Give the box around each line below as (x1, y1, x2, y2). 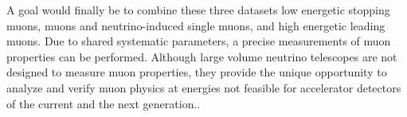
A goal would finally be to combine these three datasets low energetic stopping (6, 2, 390, 18)
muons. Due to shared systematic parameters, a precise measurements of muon (6, 33, 391, 49)
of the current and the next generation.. (6, 95, 201, 111)
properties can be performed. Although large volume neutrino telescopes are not (6, 48, 397, 64)
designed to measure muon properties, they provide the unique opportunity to (6, 64, 387, 80)
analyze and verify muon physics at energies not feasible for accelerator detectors (6, 79, 401, 96)
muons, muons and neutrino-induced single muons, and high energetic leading (6, 17, 385, 33)
